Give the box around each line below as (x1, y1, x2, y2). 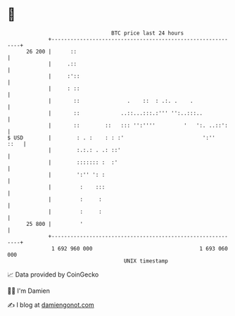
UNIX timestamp (123, 257, 169, 265)
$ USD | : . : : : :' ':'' (7, 134, 216, 141)
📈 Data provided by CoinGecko (7, 270, 99, 279)
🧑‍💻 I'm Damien (7, 286, 51, 295)
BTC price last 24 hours (111, 30, 184, 37)
